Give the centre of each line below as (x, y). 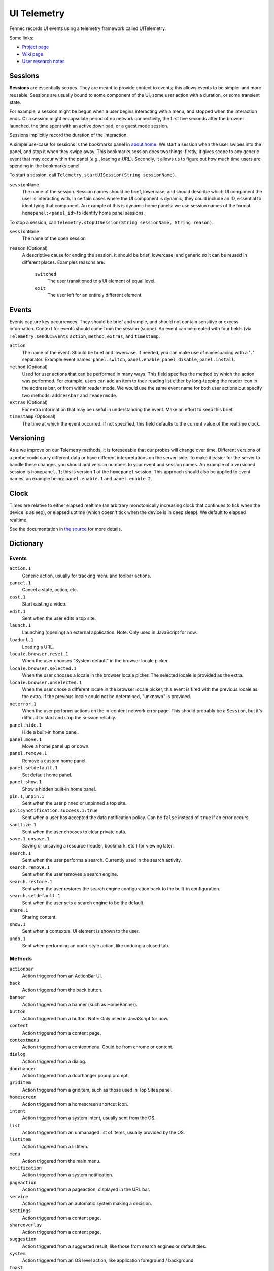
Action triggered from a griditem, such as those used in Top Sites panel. (97, 1090)
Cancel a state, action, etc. (50, 590)
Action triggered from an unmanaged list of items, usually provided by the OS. (104, 1132)
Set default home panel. (47, 775)
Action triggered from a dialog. (54, 1061)
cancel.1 (20, 583)
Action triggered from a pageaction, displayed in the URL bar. (86, 1189)
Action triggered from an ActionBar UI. (62, 976)
